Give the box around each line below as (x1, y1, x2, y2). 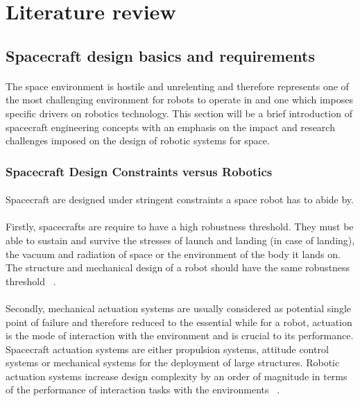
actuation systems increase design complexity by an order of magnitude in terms (6, 368, 348, 383)
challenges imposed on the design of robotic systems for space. (6, 133, 270, 148)
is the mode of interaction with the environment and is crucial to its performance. (6, 328, 354, 343)
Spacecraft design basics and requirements (6, 44, 315, 66)
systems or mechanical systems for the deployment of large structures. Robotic (6, 355, 340, 370)
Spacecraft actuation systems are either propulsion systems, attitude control (6, 341, 329, 356)
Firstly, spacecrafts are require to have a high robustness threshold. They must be (6, 219, 354, 234)
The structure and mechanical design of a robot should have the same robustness (6, 260, 350, 275)
